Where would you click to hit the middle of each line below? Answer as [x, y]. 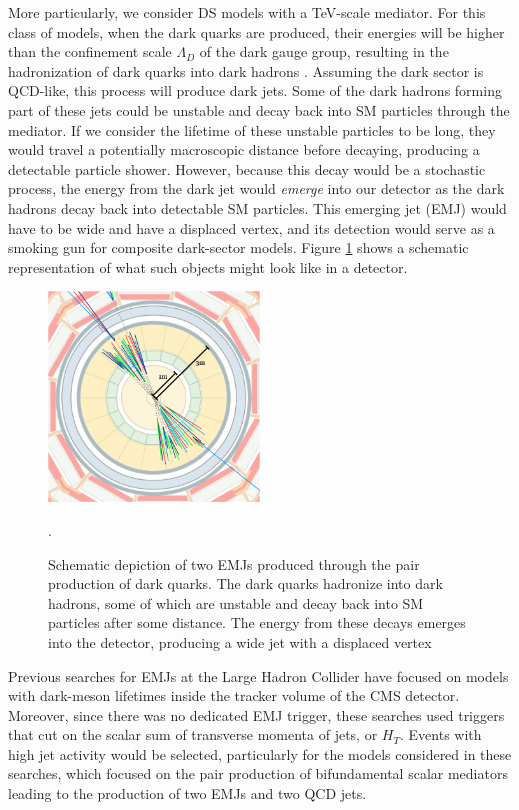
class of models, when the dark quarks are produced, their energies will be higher [256, 31]
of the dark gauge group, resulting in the [324, 51]
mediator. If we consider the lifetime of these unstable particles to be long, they [252, 129]
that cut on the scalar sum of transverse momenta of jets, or [193, 734]
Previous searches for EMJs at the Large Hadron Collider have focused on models [258, 675]
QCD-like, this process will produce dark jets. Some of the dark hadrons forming [255, 90]
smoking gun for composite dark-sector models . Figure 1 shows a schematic [238, 247]
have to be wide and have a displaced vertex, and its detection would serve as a [251, 227]
